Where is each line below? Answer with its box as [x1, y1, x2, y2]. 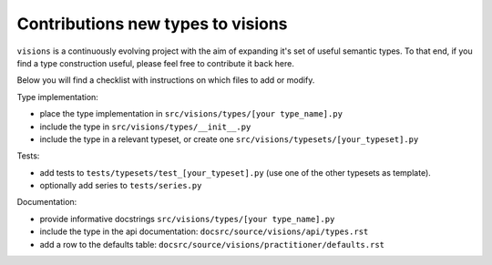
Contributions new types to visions [16, 14, 288, 34]
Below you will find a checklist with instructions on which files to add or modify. [16, 75, 315, 86]
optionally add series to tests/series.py [39, 180, 202, 191]
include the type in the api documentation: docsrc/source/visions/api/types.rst [39, 226, 369, 237]
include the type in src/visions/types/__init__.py [39, 121, 251, 132]
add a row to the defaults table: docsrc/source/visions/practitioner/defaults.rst [39, 239, 385, 250]
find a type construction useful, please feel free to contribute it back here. [16, 57, 295, 68]
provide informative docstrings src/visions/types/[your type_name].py [39, 213, 335, 224]
